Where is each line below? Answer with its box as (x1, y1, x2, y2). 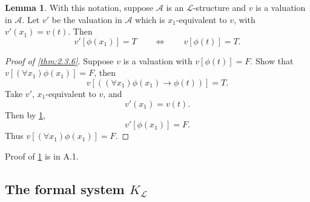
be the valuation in (51, 13, 122, 25)
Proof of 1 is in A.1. (5, 149, 79, 162)
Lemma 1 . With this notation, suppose (5, 1, 154, 13)
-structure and (193, 1, 246, 13)
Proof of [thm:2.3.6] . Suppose (5, 54, 114, 67)
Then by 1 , (5, 108, 45, 121)
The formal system (5, 179, 125, 198)
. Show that (250, 54, 294, 67)
